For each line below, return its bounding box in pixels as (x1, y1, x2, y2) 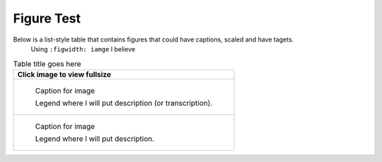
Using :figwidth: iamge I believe (30, 44, 136, 53)
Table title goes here (13, 58, 81, 68)
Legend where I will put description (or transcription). (35, 98, 213, 108)
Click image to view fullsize (17, 69, 111, 79)
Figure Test (13, 11, 81, 26)
